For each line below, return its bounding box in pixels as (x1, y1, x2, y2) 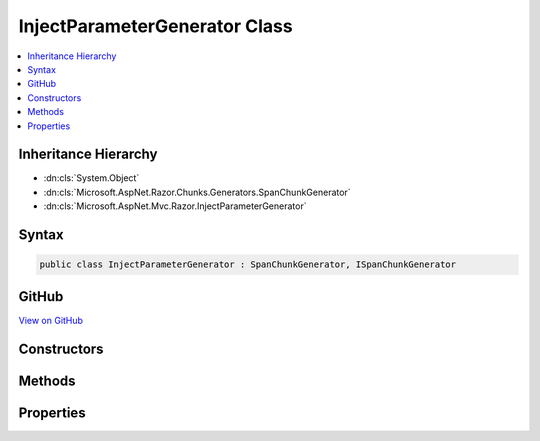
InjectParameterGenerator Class (18, 15, 294, 37)
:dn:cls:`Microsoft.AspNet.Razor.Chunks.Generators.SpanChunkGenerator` (43, 186, 351, 198)
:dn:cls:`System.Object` (43, 172, 140, 184)
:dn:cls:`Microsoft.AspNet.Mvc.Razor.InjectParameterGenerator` (43, 200, 307, 212)
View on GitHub (18, 314, 84, 326)
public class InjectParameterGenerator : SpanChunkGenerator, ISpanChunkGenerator (39, 259, 457, 270)
